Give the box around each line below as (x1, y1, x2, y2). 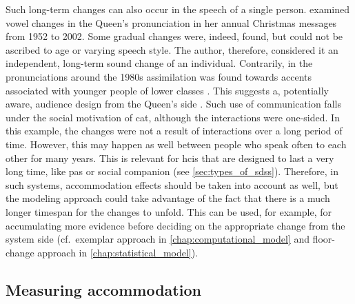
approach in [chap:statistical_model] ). (37, 245, 199, 259)
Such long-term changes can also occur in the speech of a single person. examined (6, 2, 350, 16)
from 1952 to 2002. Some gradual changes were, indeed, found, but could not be (6, 29, 343, 43)
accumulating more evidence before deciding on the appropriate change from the (6, 218, 345, 232)
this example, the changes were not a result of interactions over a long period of (6, 123, 343, 138)
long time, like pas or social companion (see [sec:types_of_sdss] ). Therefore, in (6, 164, 338, 179)
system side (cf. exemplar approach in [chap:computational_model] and (6, 232, 310, 246)
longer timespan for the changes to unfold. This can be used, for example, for (6, 204, 332, 219)
